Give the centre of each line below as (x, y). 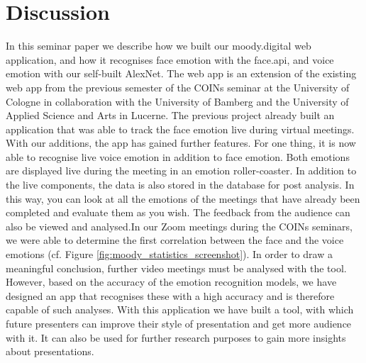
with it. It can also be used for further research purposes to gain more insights (176, 337)
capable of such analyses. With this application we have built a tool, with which (180, 309)
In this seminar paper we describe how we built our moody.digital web (159, 46)
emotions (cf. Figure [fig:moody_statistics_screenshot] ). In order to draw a (169, 254)
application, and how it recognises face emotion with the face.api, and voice (170, 59)
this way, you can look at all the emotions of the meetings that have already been (183, 198)
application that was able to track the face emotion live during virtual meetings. (180, 129)
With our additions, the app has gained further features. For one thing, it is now (181, 143)
